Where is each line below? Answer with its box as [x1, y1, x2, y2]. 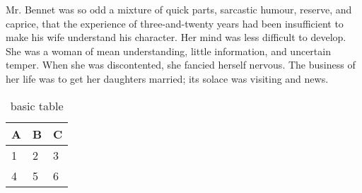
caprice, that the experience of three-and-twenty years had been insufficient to [6, 16, 344, 30]
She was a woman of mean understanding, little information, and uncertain [6, 43, 331, 58]
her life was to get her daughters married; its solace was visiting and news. [6, 71, 329, 86]
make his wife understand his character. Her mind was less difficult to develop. [6, 30, 346, 45]
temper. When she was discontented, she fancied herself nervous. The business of [6, 57, 356, 72]
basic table [10, 97, 64, 114]
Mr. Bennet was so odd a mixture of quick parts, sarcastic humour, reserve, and [6, 2, 352, 16]
